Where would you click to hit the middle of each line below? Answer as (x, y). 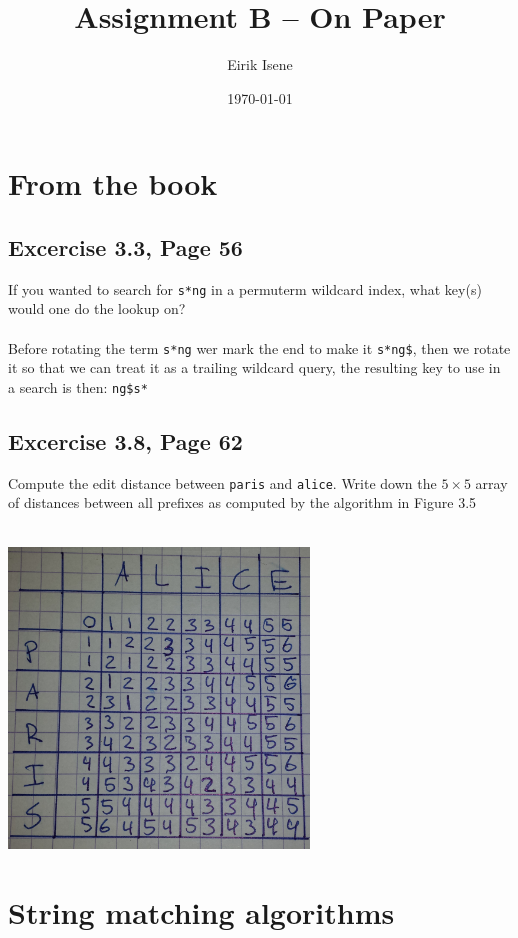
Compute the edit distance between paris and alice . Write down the (222, 482)
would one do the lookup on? (97, 308)
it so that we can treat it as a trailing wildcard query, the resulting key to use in (254, 367)
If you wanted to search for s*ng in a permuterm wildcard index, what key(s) (245, 288)
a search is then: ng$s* (78, 386)
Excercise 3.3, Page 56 (125, 246)
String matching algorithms (201, 911)
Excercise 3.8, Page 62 (125, 440)
